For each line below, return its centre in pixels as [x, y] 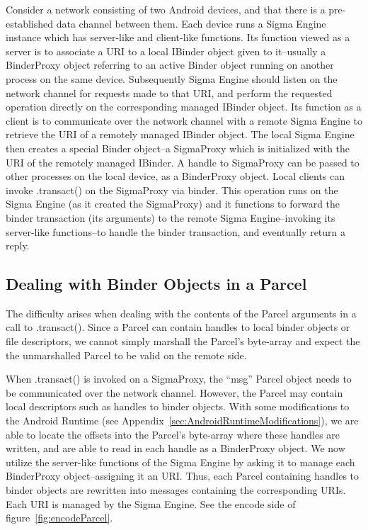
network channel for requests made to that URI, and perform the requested [169, 92]
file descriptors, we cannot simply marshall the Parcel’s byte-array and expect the [183, 341]
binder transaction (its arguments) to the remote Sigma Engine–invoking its [171, 217]
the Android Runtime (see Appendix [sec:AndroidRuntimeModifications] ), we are [182, 421]
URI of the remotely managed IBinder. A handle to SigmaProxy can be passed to [183, 162]
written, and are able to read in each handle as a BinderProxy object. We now [176, 448]
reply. [18, 246]
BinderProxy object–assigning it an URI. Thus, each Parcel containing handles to [182, 476]
